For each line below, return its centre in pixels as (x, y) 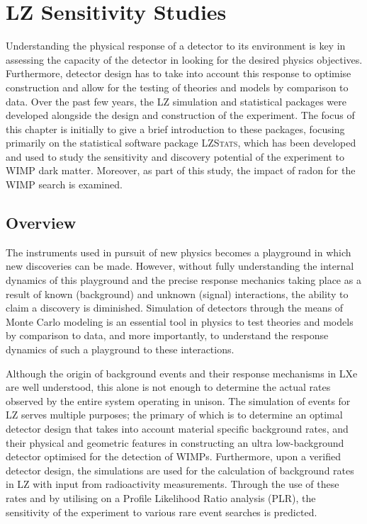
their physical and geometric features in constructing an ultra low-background (175, 442)
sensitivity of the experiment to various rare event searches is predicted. (162, 512)
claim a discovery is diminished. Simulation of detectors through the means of (175, 308)
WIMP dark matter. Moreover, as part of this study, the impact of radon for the (181, 170)
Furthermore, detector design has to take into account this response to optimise (179, 73)
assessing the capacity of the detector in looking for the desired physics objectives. (184, 59)
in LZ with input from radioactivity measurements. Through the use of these (173, 484)
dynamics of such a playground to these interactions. (120, 349)
